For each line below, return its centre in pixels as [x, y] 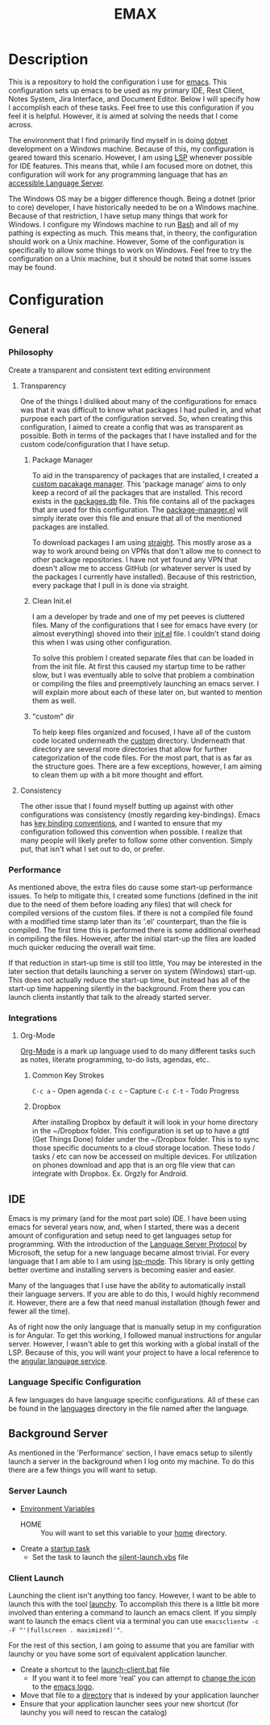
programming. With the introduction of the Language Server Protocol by [128, 1244]
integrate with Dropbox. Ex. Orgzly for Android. [110, 1173]
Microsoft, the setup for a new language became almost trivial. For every [129, 1253]
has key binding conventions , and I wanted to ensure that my [121, 823]
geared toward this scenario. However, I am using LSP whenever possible [130, 157]
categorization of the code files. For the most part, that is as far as [142, 757]
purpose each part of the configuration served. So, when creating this [136, 418]
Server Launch [38, 1491]
